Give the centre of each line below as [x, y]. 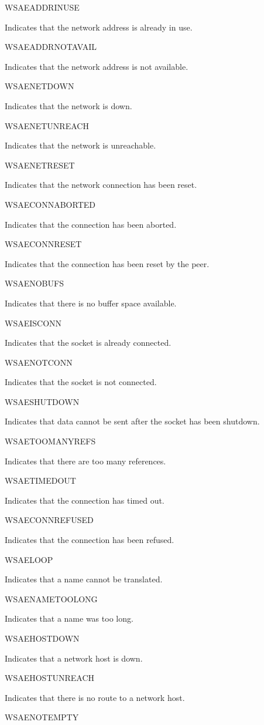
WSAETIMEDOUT [40, 480]
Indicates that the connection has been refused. [90, 540]
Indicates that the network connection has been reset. [101, 185]
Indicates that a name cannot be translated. [84, 579]
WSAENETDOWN [40, 86]
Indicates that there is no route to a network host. [95, 697]
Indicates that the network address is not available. [97, 66]
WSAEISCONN [33, 323]
